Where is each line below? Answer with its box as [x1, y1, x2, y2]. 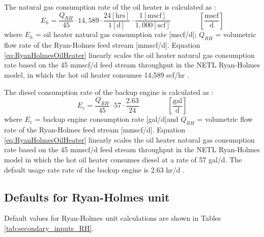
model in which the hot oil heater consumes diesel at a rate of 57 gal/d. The [4, 154, 242, 164]
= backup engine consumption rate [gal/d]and [35, 114, 179, 124]
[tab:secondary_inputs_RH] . [4, 222, 94, 233]
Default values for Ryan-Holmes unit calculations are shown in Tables [4, 213, 221, 223]
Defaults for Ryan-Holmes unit [4, 189, 170, 205]
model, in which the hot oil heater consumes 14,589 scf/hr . [4, 70, 189, 80]
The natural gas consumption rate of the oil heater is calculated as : [4, 2, 216, 12]
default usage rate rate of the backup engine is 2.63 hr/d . [4, 164, 185, 175]
